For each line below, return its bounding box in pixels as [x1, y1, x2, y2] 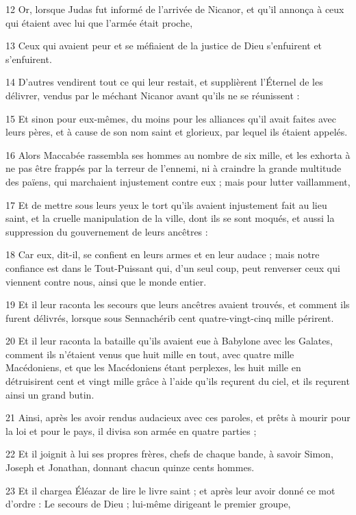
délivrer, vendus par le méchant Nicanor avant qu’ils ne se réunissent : [5, 88, 300, 102]
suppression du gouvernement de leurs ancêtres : [5, 224, 208, 238]
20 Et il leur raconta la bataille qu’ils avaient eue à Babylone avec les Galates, [5, 334, 333, 348]
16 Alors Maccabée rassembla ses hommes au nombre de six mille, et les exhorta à [5, 147, 351, 162]
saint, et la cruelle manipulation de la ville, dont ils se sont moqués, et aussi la [5, 211, 335, 225]
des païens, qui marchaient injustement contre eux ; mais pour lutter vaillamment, [5, 174, 351, 188]
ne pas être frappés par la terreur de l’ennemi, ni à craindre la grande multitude [5, 161, 342, 175]
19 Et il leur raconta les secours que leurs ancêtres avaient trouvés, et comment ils [5, 297, 350, 312]
